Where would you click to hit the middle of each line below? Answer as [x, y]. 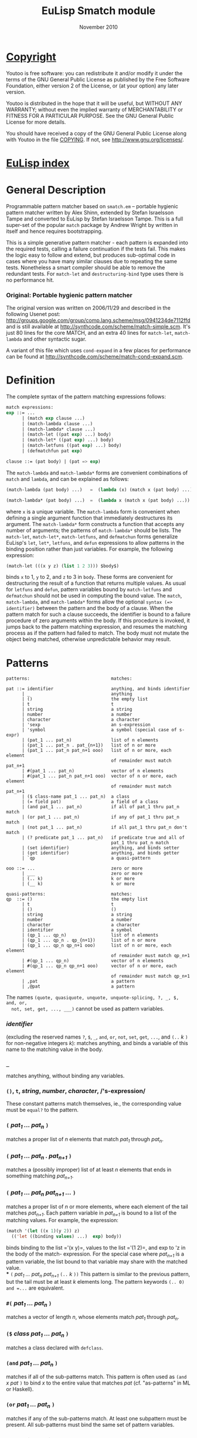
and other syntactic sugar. [55, 339]
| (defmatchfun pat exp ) [52, 451]
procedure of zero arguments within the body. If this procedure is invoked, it [98, 620]
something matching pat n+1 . [40, 1176]
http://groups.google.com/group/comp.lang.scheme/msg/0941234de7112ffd [98, 320]
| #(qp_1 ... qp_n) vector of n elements [93, 961]
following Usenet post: [33, 314]
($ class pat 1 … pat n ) [38, 1334]
